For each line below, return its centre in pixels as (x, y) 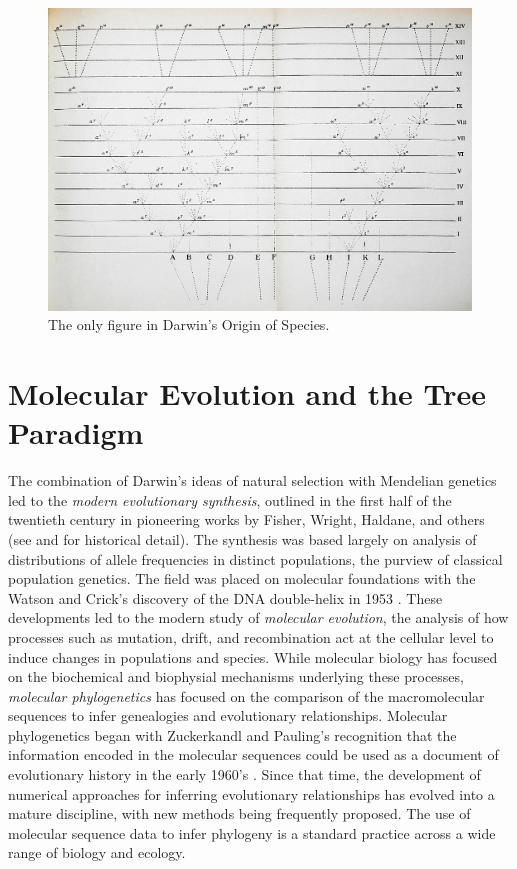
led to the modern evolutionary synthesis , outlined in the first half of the (230, 499)
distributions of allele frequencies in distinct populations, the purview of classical (255, 558)
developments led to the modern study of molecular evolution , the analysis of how (258, 617)
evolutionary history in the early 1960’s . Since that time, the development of (244, 774)
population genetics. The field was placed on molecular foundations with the (242, 578)
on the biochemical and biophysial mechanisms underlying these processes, (236, 676)
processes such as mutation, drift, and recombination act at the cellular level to (251, 636)
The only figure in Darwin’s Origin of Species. (189, 324)
